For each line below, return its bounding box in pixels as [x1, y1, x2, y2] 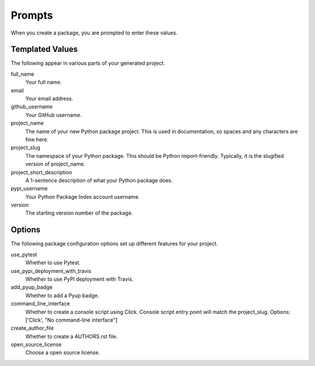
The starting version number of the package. [25, 209, 134, 216]
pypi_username [10, 185, 48, 192]
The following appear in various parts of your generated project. [10, 60, 165, 67]
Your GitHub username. [25, 111, 82, 118]
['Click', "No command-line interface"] [25, 316, 118, 323]
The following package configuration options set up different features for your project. [10, 240, 218, 247]
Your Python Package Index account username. [25, 193, 140, 200]
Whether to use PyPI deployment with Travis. [25, 275, 134, 282]
